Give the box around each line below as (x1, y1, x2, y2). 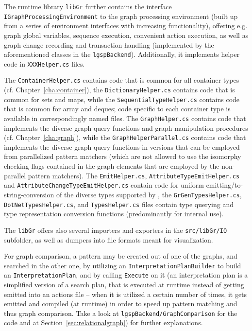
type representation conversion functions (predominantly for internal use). (4, 209, 224, 219)
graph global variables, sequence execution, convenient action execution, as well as (4, 30, 249, 40)
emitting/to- (206, 180, 243, 190)
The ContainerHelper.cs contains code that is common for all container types (4, 75, 239, 85)
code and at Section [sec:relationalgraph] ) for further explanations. (4, 317, 203, 328)
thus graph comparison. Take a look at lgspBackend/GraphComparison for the (4, 308, 237, 318)
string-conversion (4, 189, 54, 199)
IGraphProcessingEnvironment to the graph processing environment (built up (4, 11, 238, 21)
